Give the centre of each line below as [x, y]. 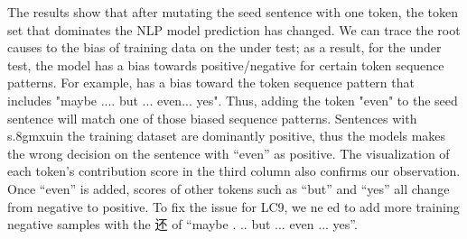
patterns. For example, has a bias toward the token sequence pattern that [211, 83]
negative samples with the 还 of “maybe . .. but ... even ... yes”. [182, 224]
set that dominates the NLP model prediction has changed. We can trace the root [234, 29]
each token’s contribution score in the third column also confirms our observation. [234, 171]
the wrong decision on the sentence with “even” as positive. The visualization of [229, 153]
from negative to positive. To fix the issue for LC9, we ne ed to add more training [233, 206]
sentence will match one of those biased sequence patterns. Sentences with [212, 118]
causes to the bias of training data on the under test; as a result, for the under [224, 47]
